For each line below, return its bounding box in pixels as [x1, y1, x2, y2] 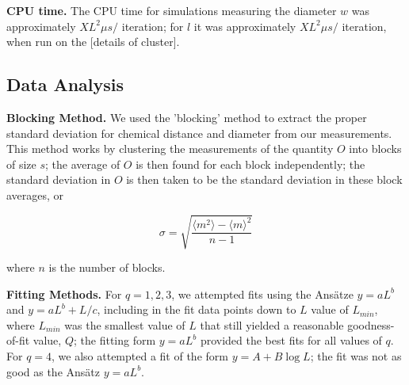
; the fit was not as [310, 348, 402, 364]
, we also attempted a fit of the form [52, 348, 228, 364]
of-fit [6, 332, 30, 349]
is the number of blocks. [48, 259, 166, 276]
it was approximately [193, 17, 296, 34]
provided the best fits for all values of [200, 332, 382, 349]
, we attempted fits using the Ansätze [171, 285, 354, 302]
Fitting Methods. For [6, 285, 122, 302]
